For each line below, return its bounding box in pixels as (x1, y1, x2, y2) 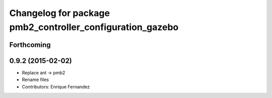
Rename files (22, 76, 49, 82)
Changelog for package (9, 7, 110, 18)
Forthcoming (9, 40, 51, 49)
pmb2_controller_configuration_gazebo (9, 21, 179, 32)
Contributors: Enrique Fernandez (22, 83, 90, 89)
